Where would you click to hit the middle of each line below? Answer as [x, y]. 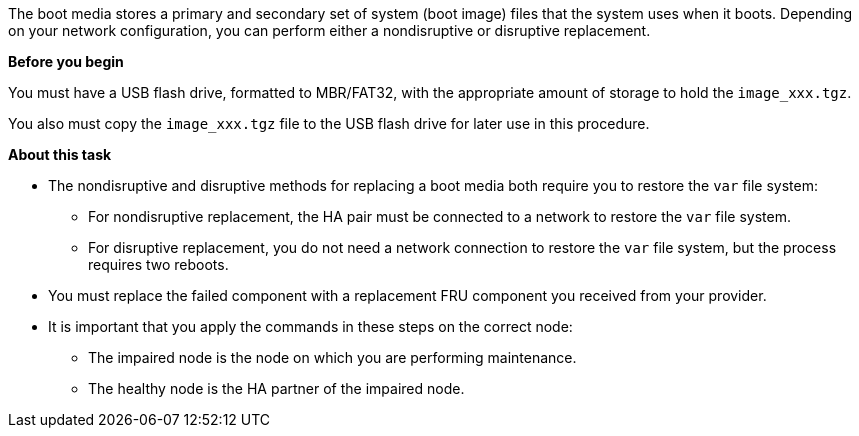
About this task [60, 154]
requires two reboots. [158, 264]
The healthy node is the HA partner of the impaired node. [276, 388]
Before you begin [66, 61]
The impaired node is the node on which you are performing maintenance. [332, 357]
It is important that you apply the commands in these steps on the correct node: [310, 326]
